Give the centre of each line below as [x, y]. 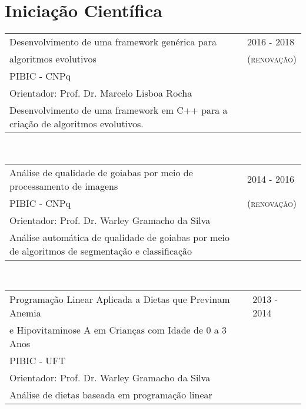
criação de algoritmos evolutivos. [76, 124]
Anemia [25, 313]
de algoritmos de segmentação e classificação [101, 250]
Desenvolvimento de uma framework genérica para [113, 42]
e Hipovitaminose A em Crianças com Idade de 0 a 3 [118, 330]
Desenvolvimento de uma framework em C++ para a [119, 110]
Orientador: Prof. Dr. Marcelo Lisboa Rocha [101, 93]
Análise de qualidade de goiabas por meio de [101, 172]
